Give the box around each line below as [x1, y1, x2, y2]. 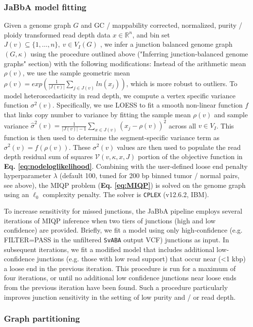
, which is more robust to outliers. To [126, 78, 237, 88]
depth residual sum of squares [4, 151, 93, 162]
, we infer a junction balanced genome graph [100, 39, 233, 49]
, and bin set [132, 29, 170, 39]
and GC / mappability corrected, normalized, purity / [81, 20, 242, 30]
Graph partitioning [4, 312, 80, 325]
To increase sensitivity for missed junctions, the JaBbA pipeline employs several [4, 206, 242, 216]
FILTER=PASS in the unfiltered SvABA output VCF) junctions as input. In [4, 234, 229, 244]
